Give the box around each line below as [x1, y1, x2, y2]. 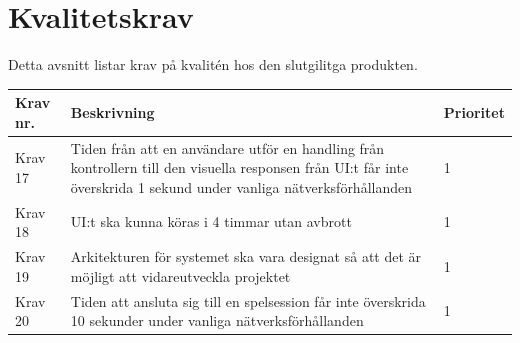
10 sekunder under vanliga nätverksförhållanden [70, 310, 364, 331]
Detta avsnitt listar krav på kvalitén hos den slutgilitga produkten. [8, 54, 418, 75]
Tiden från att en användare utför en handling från [70, 137, 385, 158]
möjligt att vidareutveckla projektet [70, 265, 291, 286]
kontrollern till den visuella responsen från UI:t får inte [70, 157, 409, 178]
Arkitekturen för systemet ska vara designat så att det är [70, 246, 422, 267]
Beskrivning [70, 102, 155, 123]
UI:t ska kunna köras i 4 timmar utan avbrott [70, 211, 352, 232]
